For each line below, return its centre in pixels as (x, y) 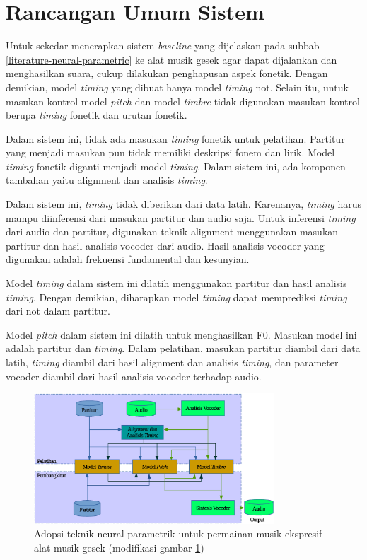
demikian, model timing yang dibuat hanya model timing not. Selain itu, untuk (177, 87)
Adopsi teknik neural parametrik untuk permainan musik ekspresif (178, 533)
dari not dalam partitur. (58, 311)
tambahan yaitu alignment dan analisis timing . (107, 180)
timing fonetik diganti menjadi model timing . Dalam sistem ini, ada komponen (176, 166)
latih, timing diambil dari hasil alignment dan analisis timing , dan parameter (172, 362)
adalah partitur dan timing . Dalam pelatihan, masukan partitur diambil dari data (183, 348)
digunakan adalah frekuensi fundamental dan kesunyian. (128, 259)
